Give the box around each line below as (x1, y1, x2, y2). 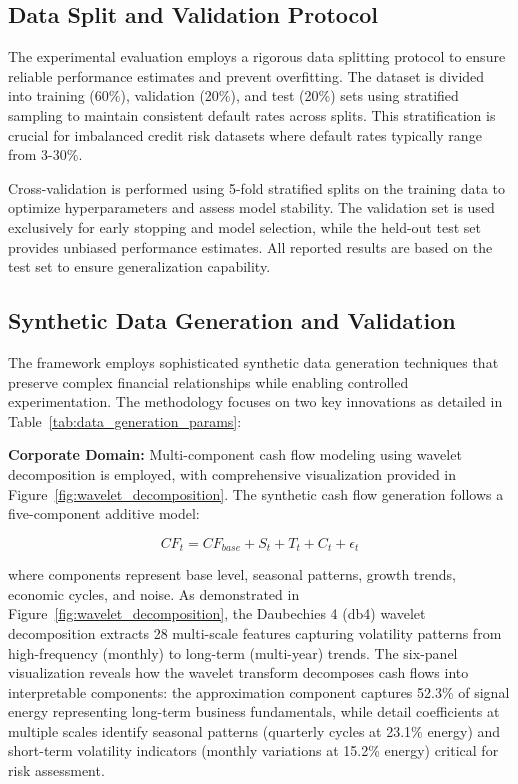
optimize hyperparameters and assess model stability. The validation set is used (8, 197, 495, 218)
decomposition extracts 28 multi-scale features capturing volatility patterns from (8, 622, 502, 643)
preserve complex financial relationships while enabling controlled (8, 371, 409, 392)
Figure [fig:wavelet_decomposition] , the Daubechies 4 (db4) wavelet (8, 603, 426, 624)
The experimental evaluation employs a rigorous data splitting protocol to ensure (8, 46, 506, 67)
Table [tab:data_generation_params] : (8, 410, 242, 431)
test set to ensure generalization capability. (8, 256, 271, 277)
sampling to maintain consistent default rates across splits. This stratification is (8, 104, 496, 125)
